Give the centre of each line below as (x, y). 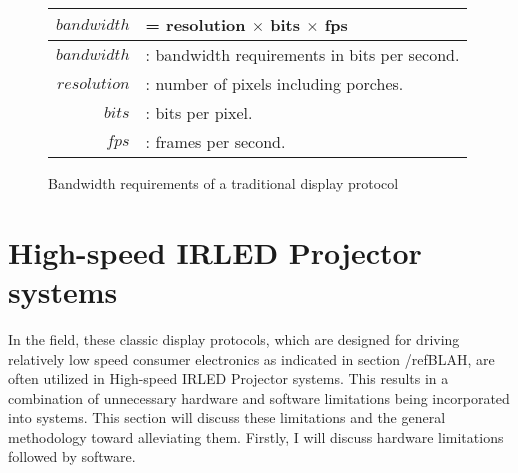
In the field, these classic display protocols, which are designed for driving (234, 338)
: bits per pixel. (199, 112)
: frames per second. (215, 141)
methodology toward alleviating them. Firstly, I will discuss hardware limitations (256, 436)
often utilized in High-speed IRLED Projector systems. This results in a (228, 378)
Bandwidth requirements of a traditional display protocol (223, 183)
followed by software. (72, 456)
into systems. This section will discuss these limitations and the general (227, 417)
